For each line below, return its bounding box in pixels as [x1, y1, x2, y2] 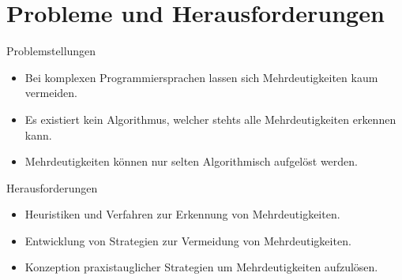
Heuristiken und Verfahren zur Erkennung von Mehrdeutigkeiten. [24, 206, 340, 222]
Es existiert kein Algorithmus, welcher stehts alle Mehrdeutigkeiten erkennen [24, 110, 396, 127]
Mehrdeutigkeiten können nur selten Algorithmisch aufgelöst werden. [24, 153, 358, 170]
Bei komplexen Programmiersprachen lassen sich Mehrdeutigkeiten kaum [24, 69, 378, 85]
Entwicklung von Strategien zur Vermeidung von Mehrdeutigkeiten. [24, 232, 351, 248]
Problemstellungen [6, 43, 96, 59]
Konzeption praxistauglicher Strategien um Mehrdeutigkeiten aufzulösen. [24, 259, 378, 275]
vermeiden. [24, 84, 77, 101]
